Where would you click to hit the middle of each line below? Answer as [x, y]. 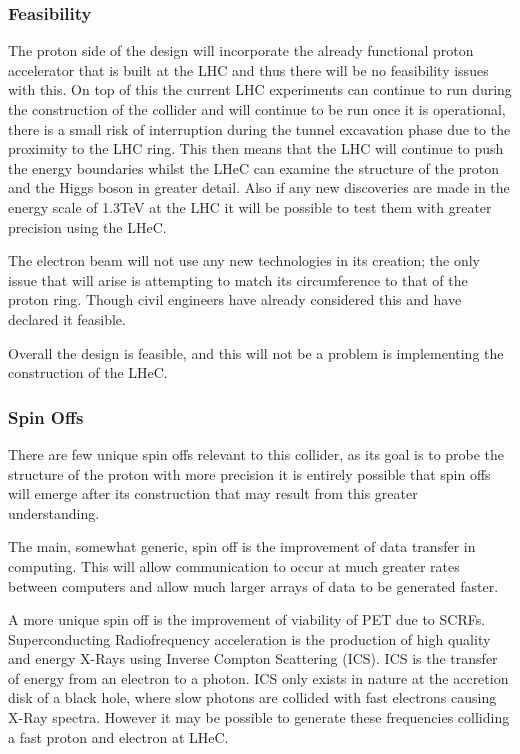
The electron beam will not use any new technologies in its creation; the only [244, 260]
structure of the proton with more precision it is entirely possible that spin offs [249, 473]
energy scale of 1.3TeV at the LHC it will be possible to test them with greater [250, 206]
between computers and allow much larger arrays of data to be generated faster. [253, 585]
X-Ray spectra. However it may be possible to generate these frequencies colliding [259, 717]
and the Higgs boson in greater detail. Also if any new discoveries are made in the [259, 187]
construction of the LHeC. [88, 372]
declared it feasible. [67, 318]
